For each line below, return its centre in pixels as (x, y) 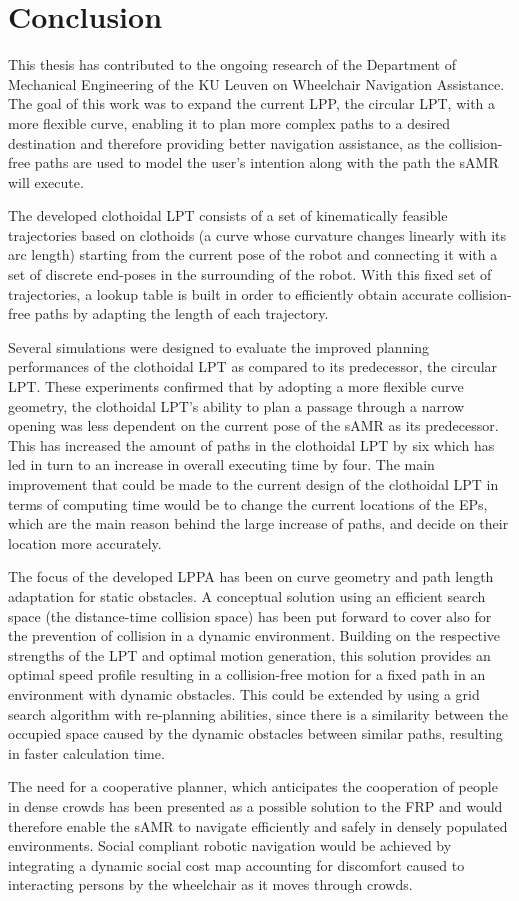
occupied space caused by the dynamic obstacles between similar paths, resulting (255, 733)
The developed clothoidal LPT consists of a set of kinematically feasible (228, 215)
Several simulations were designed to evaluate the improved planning (219, 346)
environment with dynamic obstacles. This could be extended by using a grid (244, 693)
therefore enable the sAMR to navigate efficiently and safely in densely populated (258, 825)
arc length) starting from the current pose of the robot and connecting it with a (253, 254)
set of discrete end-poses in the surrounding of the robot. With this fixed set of (250, 274)
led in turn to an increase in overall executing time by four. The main (221, 464)
